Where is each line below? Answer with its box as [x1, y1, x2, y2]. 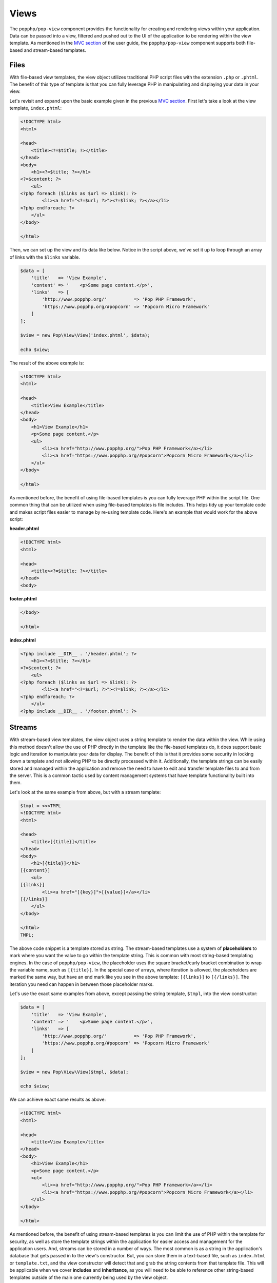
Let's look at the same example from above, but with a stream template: [9, 789, 161, 795]
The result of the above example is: [9, 360, 84, 366]
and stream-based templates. [24, 47, 87, 53]
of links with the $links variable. [9, 254, 81, 260]
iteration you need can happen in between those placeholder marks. [9, 981, 154, 987]
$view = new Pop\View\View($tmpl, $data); [20, 1069, 129, 1075]
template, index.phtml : [9, 105, 62, 111]
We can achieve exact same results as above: [9, 1096, 106, 1103]
